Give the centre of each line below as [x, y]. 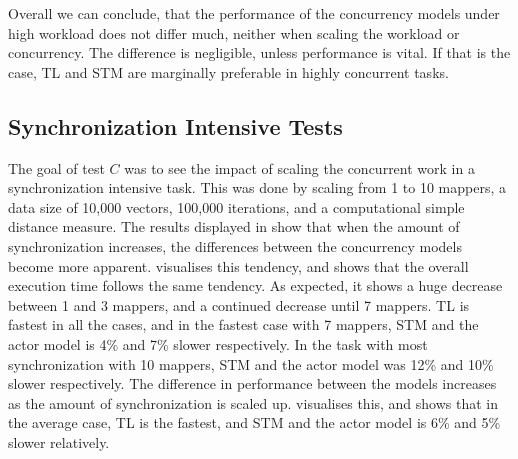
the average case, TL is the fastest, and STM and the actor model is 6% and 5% [254, 422]
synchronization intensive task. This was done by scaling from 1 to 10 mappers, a [257, 187]
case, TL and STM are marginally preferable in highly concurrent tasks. [228, 71]
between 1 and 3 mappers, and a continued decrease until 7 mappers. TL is [239, 304]
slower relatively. [59, 441]
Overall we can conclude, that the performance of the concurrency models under [254, 13]
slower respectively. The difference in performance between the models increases [252, 383]
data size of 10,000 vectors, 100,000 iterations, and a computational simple [236, 206]
